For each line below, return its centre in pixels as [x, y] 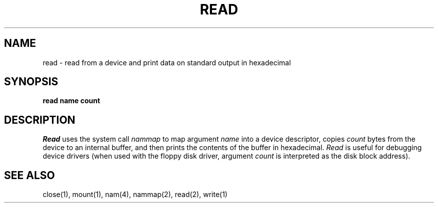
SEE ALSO [29, 175]
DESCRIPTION [40, 120]
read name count [71, 101]
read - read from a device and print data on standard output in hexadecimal [167, 62]
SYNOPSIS [31, 82]
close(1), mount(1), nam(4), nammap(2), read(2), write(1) [135, 195]
